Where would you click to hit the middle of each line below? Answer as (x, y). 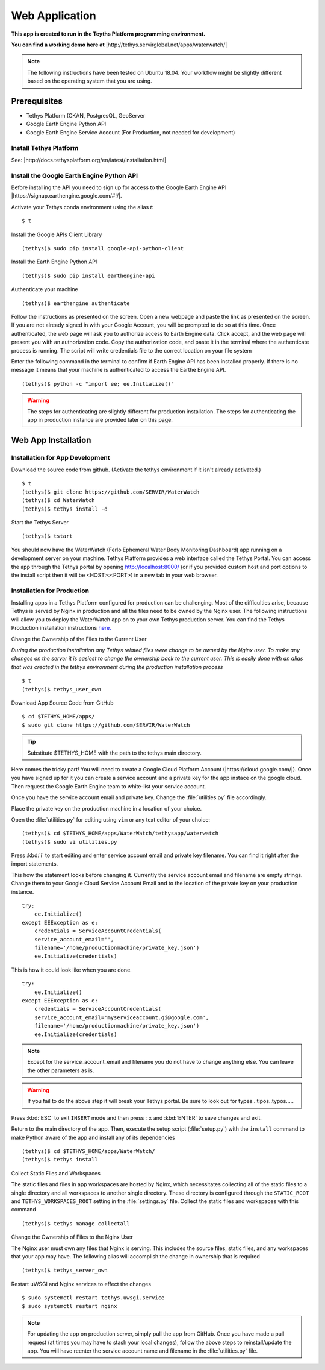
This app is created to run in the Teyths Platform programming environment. (108, 34)
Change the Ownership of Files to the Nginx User (72, 1237)
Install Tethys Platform (45, 148)
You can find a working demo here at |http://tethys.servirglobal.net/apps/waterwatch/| (119, 45)
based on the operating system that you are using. (90, 81)
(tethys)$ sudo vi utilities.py (70, 842)
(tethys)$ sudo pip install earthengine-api (89, 275)
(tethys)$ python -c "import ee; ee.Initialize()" (98, 384)
